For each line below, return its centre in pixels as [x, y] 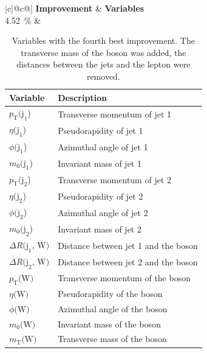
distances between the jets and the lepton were [103, 64]
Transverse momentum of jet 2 [114, 179]
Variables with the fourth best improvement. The [103, 40]
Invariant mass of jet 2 [100, 229]
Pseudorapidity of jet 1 [100, 130]
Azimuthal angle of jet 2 [103, 212]
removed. [103, 76]
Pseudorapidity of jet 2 [100, 196]
